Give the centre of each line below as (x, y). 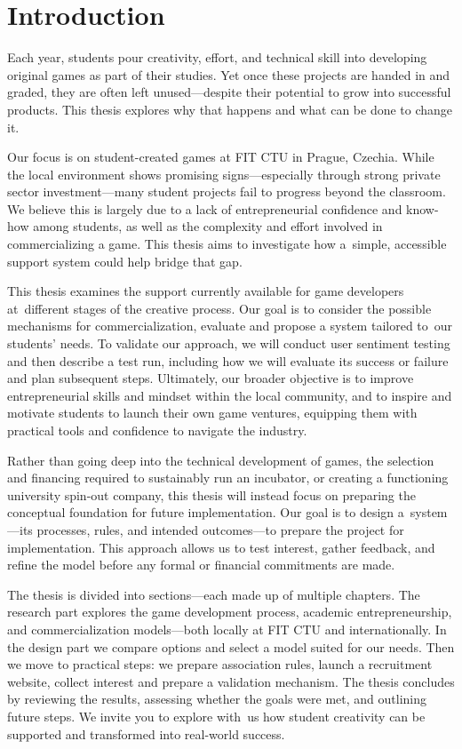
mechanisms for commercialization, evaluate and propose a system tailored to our (230, 326)
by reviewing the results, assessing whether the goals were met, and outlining (217, 699)
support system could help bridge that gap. (125, 261)
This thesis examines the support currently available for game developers (206, 291)
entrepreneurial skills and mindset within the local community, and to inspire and (230, 395)
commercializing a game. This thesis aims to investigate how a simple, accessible (227, 244)
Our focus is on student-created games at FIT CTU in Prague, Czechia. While (221, 157)
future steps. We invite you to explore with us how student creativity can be (216, 716)
